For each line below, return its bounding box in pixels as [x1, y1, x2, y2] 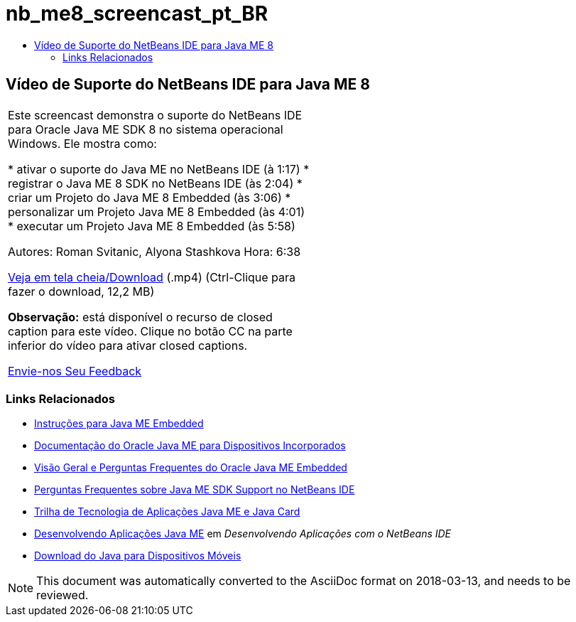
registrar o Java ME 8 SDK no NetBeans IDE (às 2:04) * [8, 176, 303, 191]
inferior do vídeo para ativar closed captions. [8, 338, 248, 353]
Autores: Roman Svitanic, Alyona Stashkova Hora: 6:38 [8, 244, 301, 259]
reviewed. [36, 588, 89, 603]
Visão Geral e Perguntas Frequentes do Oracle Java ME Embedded [34, 461, 347, 474]
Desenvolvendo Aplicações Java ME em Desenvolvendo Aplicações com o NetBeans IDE [34, 527, 452, 540]
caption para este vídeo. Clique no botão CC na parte [8, 323, 293, 338]
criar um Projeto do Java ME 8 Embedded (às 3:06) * [8, 190, 291, 205]
